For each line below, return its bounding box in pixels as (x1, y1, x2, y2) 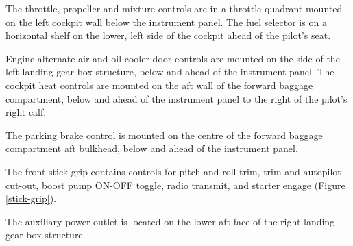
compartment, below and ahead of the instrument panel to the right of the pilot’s (5, 91, 348, 106)
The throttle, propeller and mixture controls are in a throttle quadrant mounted (5, 1, 343, 15)
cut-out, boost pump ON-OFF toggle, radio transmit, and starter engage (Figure (5, 177, 345, 192)
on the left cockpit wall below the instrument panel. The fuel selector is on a (5, 14, 327, 29)
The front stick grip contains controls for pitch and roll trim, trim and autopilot (5, 164, 341, 178)
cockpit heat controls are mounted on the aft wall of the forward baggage (5, 77, 313, 92)
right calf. (5, 105, 47, 119)
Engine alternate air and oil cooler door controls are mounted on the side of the (5, 51, 340, 65)
